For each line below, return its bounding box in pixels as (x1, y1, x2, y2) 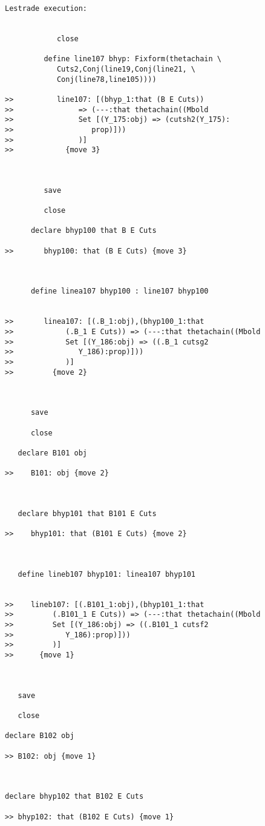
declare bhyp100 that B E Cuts (30, 226, 157, 235)
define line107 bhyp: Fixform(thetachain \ (44, 55, 221, 64)
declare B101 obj (18, 448, 88, 457)
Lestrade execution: (5, 4, 88, 13)
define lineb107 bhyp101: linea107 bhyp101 (18, 569, 195, 579)
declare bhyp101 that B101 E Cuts (18, 509, 157, 518)
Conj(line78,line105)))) (56, 75, 157, 84)
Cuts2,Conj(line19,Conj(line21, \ (56, 64, 195, 73)
